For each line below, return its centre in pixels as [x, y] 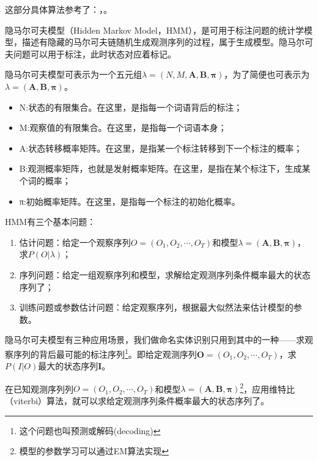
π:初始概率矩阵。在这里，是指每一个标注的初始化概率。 [130, 201]
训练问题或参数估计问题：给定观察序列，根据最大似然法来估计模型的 [156, 307]
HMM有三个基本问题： [50, 222]
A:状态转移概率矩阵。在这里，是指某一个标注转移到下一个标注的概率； [161, 148]
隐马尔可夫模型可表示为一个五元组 [73, 74]
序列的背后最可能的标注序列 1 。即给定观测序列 [105, 353]
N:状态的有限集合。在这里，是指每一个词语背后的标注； [131, 107]
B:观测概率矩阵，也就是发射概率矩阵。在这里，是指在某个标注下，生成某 [165, 168]
